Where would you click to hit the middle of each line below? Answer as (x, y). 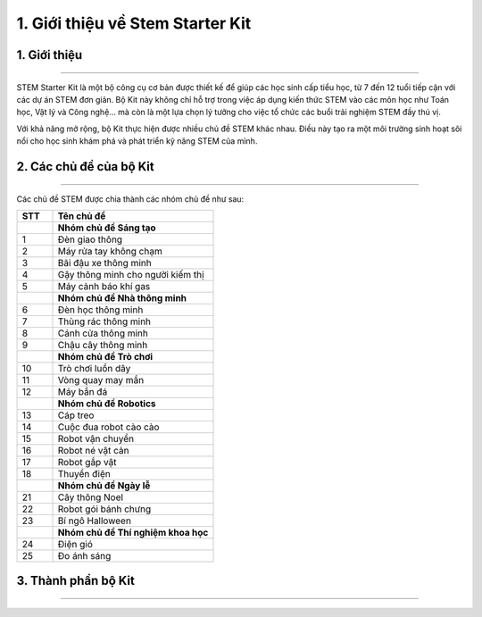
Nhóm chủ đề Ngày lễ (104, 485)
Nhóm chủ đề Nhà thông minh (122, 297)
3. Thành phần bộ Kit (76, 581)
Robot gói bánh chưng (104, 509)
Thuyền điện (84, 473)
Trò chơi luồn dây (94, 368)
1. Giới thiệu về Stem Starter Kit (134, 23)
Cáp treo (76, 415)
